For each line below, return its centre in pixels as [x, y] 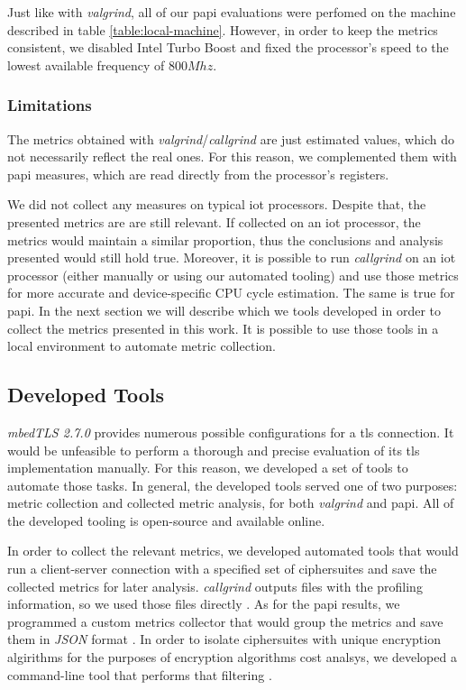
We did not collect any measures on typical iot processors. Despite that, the [217, 204]
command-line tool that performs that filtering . [140, 674]
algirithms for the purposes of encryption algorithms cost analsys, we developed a [232, 657]
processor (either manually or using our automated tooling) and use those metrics [233, 275]
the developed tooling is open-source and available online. [166, 520]
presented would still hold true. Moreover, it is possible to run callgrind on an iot [232, 258]
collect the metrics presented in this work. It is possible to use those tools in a [223, 328]
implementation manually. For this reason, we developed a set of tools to [208, 468]
